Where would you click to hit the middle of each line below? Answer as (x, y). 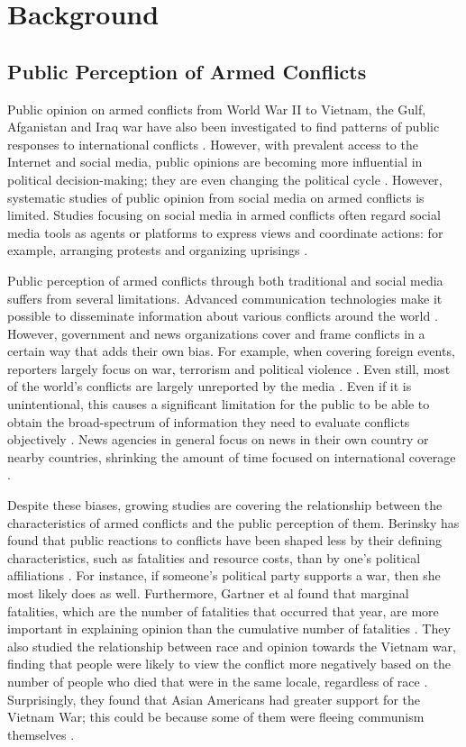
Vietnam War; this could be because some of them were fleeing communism (216, 717)
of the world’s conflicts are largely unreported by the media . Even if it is (210, 386)
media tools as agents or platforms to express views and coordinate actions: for (225, 232)
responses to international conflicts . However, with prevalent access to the (213, 144)
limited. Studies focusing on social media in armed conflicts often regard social (224, 215)
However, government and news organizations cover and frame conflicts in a (216, 333)
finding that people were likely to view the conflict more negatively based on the (229, 664)
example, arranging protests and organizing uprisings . (158, 250)
